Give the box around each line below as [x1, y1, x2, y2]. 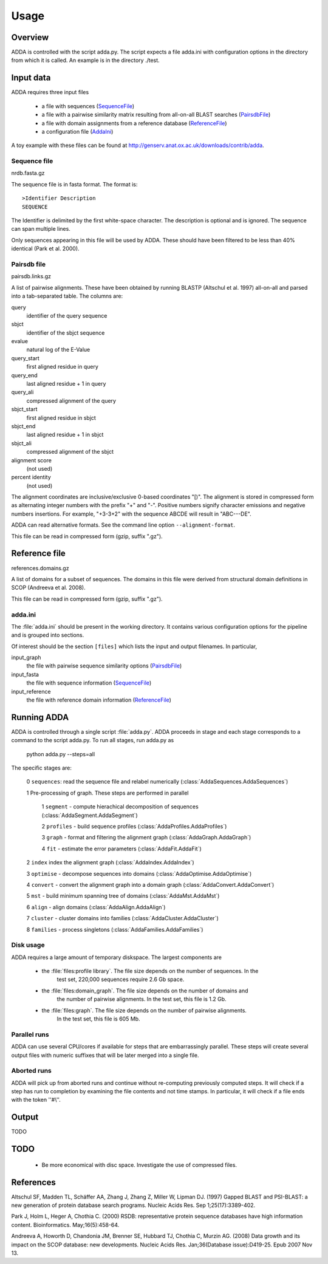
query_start [11, 354, 39, 361]
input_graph [11, 654, 42, 661]
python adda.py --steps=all [26, 750, 95, 757]
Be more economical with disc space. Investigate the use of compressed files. [41, 1161, 237, 1169]
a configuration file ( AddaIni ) [41, 128, 114, 135]
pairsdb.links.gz [11, 273, 52, 280]
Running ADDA [11, 712, 69, 722]
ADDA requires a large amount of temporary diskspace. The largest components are [11, 954, 222, 961]
